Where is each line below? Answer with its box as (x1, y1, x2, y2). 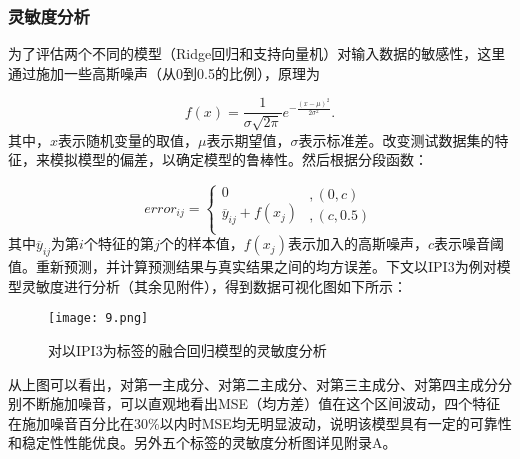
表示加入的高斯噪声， (287, 233, 428, 254)
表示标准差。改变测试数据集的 (298, 129, 495, 150)
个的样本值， (159, 233, 244, 254)
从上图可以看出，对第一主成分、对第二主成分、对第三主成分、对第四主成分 (8, 373, 498, 394)
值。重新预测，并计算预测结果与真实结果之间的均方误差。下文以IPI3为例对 (8, 256, 497, 277)
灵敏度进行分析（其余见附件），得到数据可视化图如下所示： (21, 275, 407, 296)
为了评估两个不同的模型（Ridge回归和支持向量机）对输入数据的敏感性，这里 (8, 43, 506, 64)
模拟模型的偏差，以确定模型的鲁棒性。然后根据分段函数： (49, 149, 428, 170)
